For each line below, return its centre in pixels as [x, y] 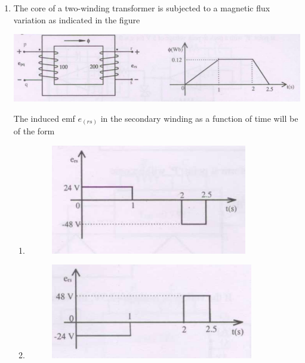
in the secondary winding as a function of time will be [199, 118]
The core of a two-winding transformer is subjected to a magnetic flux [142, 8]
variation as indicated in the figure [77, 19]
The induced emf [44, 118]
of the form [34, 131]
